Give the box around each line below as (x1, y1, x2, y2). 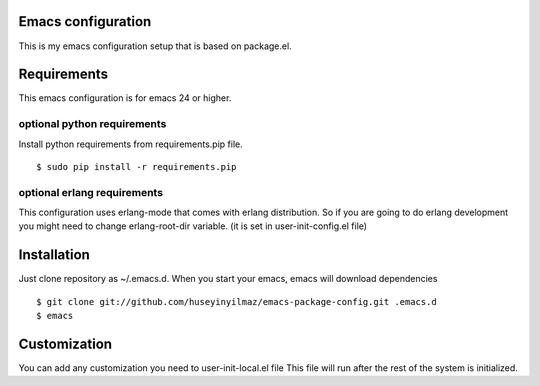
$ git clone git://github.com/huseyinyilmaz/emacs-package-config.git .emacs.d (36, 296, 437, 307)
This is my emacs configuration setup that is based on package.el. (18, 40, 292, 52)
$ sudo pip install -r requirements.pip (36, 161, 237, 172)
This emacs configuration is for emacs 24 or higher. (18, 92, 232, 104)
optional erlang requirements (18, 185, 164, 199)
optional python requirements (18, 117, 167, 131)
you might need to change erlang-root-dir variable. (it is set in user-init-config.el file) (18, 220, 368, 232)
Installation (18, 246, 90, 264)
